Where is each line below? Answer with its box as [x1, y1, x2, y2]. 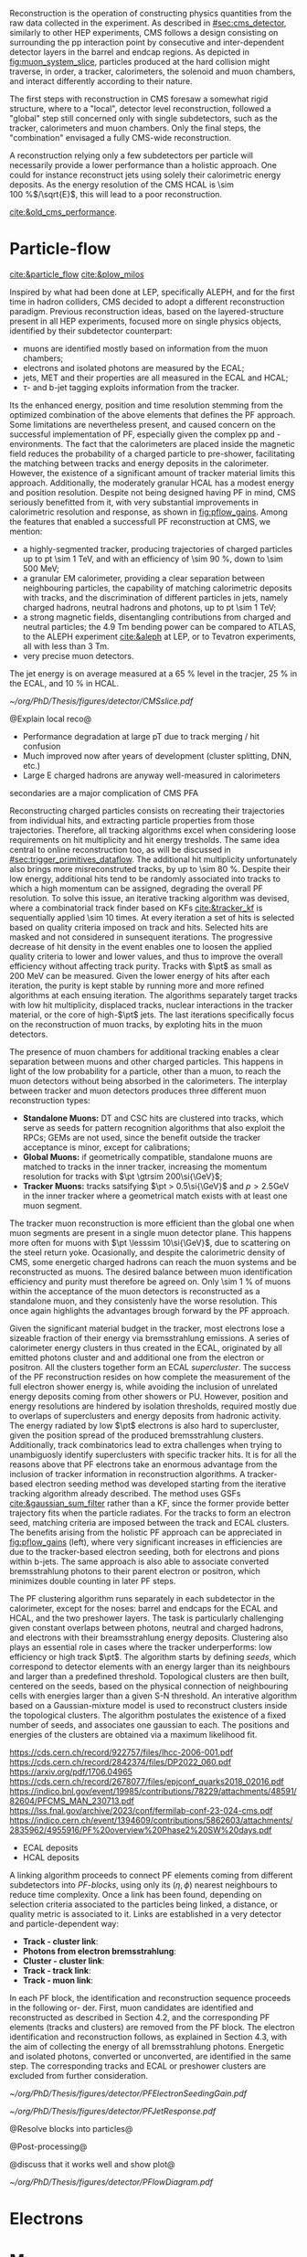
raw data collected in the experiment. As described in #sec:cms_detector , [9, 17, 287, 28]
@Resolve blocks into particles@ [9, 2123, 133, 2134]
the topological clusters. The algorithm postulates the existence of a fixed [9, 1709, 287, 1720]
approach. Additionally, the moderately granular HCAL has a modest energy [9, 477, 295, 488]
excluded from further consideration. [9, 2070, 149, 2081]
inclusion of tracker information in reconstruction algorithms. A [9, 1468, 246, 1479]
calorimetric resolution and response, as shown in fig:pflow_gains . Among [9, 506, 288, 517]
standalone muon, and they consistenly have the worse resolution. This [9, 1295, 278, 1306]
